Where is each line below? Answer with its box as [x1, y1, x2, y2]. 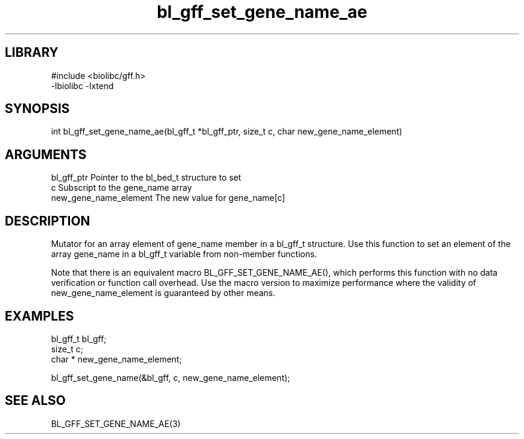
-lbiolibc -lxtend [51, 80, 114, 91]
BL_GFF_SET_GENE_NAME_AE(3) [51, 418, 181, 429]
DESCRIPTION [5, 213, 90, 228]
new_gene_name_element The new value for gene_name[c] [51, 193, 285, 203]
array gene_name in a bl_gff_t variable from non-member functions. [51, 249, 317, 260]
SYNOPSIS [5, 101, 70, 117]
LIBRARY [5, 45, 59, 60]
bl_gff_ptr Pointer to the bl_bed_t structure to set [51, 172, 242, 183]
